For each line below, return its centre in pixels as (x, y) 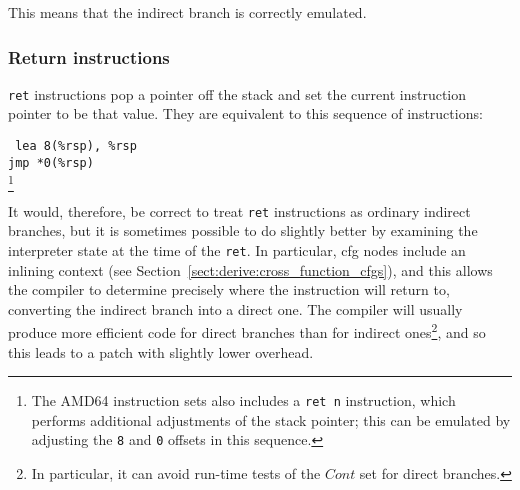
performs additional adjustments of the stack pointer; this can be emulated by (271, 419)
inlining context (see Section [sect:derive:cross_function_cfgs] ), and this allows (250, 269)
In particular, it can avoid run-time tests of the (176, 473)
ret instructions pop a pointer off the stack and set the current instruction (237, 93)
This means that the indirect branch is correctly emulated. (187, 12)
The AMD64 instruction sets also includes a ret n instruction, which (243, 400)
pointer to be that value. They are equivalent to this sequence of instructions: (245, 113)
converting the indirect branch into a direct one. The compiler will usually (235, 308)
